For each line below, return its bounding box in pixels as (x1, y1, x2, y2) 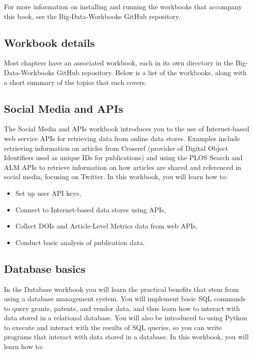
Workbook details (4, 35, 95, 50)
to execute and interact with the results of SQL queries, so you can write (4, 322, 222, 332)
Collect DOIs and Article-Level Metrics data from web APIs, (15, 221, 198, 231)
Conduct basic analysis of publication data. (15, 237, 145, 247)
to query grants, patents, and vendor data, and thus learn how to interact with (4, 303, 240, 313)
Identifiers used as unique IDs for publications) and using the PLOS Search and (4, 152, 243, 163)
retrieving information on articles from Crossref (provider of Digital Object (4, 143, 228, 153)
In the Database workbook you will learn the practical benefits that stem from (4, 284, 239, 294)
